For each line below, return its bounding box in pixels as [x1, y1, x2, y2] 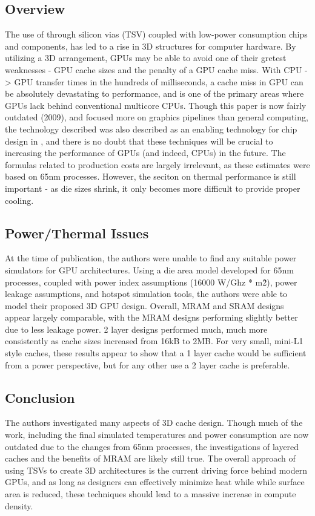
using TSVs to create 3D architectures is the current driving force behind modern [5, 463, 307, 476]
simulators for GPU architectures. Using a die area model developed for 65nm [5, 263, 294, 276]
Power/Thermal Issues [5, 223, 149, 242]
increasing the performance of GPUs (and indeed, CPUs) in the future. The [5, 146, 286, 159]
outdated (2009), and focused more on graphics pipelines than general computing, [5, 111, 308, 123]
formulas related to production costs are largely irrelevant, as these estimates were [5, 158, 310, 171]
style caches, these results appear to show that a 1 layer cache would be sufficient [5, 347, 307, 359]
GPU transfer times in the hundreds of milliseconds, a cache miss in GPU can [14, 75, 303, 88]
